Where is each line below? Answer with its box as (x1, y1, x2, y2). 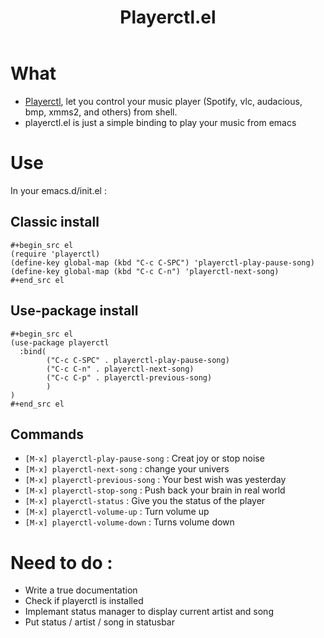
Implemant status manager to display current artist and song (24, 606, 274, 618)
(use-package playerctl (10, 337, 110, 348)
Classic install (10, 214, 100, 231)
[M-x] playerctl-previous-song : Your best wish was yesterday (24, 474, 287, 486)
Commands (10, 426, 85, 443)
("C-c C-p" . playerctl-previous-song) (46, 372, 213, 383)
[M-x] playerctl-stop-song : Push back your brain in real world (24, 484, 286, 496)
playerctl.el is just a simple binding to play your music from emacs (24, 116, 297, 128)
